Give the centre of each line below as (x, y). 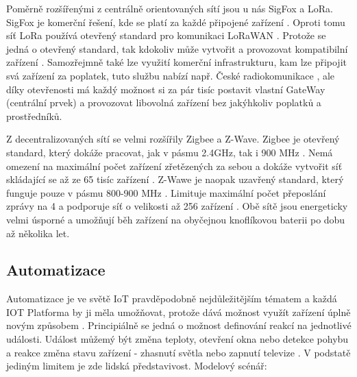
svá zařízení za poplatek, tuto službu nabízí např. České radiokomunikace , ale (171, 75)
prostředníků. (34, 115)
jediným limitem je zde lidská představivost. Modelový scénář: (137, 366)
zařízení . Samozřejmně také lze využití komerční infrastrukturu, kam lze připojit (176, 62)
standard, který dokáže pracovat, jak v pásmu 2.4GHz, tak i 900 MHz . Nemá (170, 152)
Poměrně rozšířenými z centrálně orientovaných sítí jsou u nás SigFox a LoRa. (170, 8)
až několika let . (38, 233)
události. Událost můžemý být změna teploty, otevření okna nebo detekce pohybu (177, 339)
